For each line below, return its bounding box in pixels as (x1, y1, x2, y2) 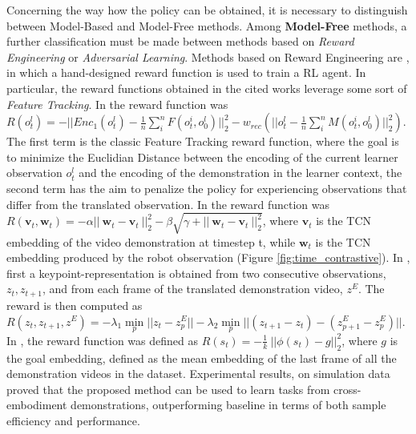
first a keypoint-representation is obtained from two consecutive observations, (6, 264, 386, 281)
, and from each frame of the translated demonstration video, (42, 280, 343, 297)
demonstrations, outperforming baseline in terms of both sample (71, 396, 386, 413)
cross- (333, 380, 361, 397)
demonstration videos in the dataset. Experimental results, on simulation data (6, 365, 390, 382)
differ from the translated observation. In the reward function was (6, 195, 329, 212)
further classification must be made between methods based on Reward (6, 33, 354, 50)
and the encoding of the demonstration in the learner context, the (79, 164, 402, 181)
